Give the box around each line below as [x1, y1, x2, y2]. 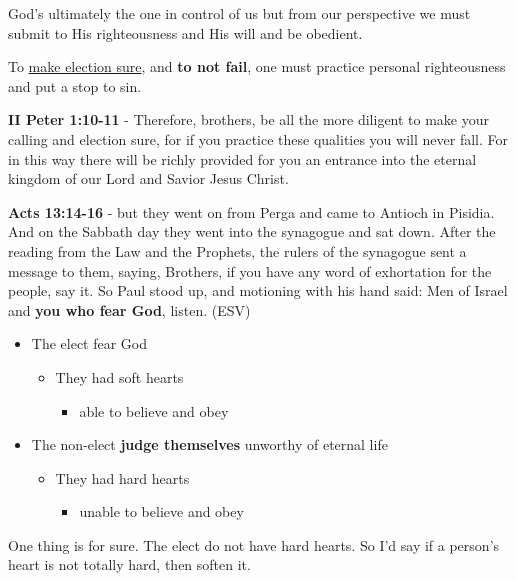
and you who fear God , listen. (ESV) [8, 299, 251, 320]
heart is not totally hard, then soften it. [8, 554, 251, 575]
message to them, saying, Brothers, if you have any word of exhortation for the [8, 260, 492, 281]
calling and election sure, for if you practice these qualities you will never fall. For [8, 128, 508, 149]
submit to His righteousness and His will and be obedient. [8, 22, 363, 43]
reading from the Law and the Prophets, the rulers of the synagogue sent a [8, 240, 467, 261]
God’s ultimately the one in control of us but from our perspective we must [8, 3, 471, 23]
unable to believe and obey [79, 501, 244, 522]
